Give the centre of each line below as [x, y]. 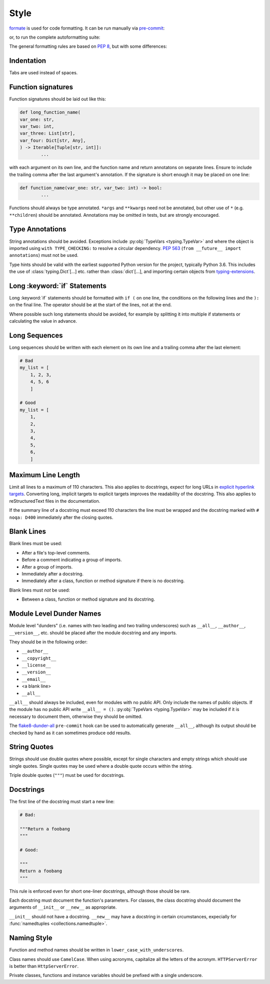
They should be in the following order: [48, 642]
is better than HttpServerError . [44, 966]
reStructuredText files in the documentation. [55, 501]
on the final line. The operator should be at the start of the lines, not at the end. [90, 305]
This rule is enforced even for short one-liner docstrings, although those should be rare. [100, 891]
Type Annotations [38, 229]
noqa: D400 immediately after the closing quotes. [61, 517]
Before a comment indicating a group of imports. [72, 560]
